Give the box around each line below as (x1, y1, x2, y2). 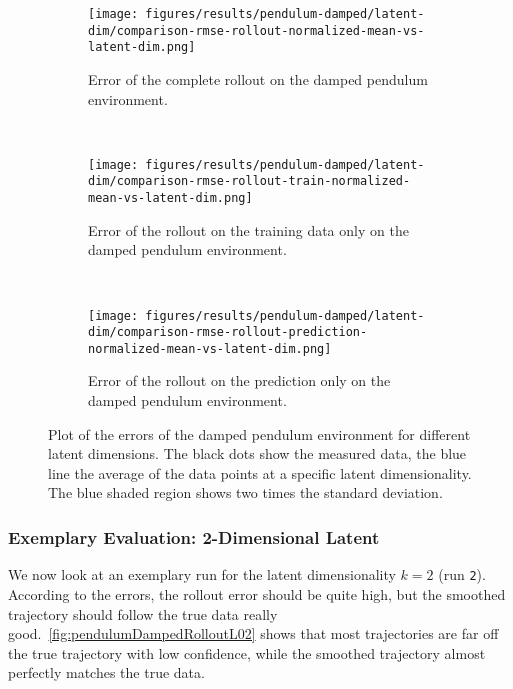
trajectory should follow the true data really (8, 603, 278, 624)
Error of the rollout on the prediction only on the (88, 370, 391, 391)
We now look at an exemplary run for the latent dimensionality (8, 564, 396, 585)
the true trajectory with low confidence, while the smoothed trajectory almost (8, 642, 486, 663)
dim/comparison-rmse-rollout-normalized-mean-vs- (88, 23, 425, 38)
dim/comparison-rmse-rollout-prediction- (88, 325, 368, 340)
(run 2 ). (438, 564, 486, 585)
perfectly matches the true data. (8, 662, 205, 683)
